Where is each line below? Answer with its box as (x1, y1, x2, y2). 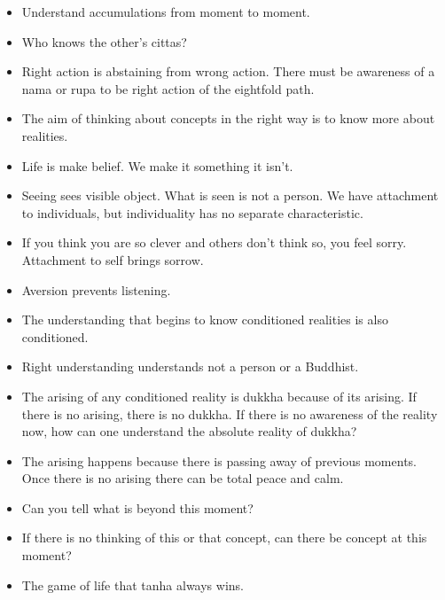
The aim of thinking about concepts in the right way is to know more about (21, 109, 435, 128)
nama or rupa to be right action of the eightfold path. (21, 79, 315, 97)
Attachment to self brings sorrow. (21, 250, 204, 269)
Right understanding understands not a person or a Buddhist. (21, 357, 359, 376)
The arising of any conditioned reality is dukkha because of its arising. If (21, 386, 417, 405)
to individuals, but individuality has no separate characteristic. (21, 203, 363, 222)
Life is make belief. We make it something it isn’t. (21, 156, 293, 175)
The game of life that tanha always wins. (21, 575, 244, 594)
